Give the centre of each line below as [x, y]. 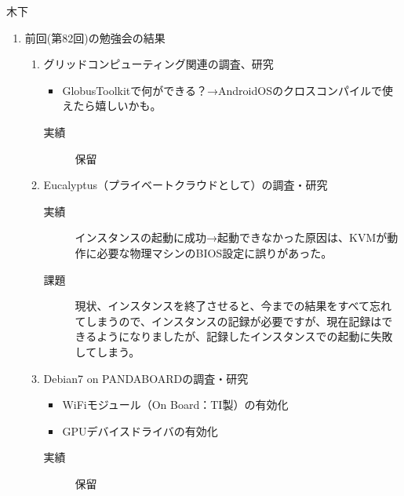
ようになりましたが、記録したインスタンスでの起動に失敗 [245, 336]
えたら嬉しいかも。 [112, 106]
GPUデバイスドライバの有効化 [140, 430]
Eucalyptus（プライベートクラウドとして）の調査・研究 [186, 185]
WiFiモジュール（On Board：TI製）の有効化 [175, 405]
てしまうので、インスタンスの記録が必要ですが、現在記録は [228, 321]
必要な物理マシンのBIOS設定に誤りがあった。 [215, 252]
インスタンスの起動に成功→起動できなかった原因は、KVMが [231, 237]
